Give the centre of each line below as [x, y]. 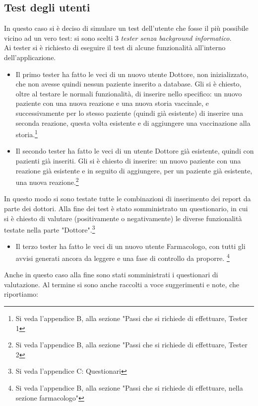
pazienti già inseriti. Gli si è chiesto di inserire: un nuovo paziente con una [128, 160]
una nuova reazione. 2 [47, 181]
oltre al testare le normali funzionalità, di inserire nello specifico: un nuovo [129, 93]
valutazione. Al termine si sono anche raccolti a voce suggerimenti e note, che [122, 284]
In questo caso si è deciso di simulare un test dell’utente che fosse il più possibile [126, 28]
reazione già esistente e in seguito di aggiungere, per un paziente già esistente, [134, 170]
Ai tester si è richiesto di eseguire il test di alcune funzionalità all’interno [115, 47]
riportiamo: [21, 294]
